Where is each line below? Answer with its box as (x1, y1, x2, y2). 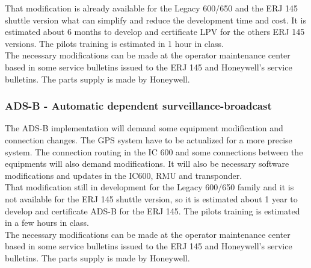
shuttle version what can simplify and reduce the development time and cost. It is (5, 13, 306, 26)
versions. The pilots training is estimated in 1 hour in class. (5, 37, 224, 49)
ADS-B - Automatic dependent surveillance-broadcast (5, 98, 272, 113)
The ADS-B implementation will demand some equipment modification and (5, 122, 283, 134)
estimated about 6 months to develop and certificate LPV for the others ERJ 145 (5, 25, 305, 38)
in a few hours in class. (5, 216, 89, 229)
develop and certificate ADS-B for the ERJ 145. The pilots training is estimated (5, 204, 300, 217)
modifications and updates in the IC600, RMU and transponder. (5, 169, 242, 181)
